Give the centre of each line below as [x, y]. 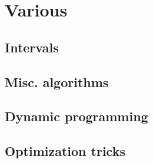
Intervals [32, 47]
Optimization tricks [65, 151]
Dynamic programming [76, 116]
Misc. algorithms [57, 81]
